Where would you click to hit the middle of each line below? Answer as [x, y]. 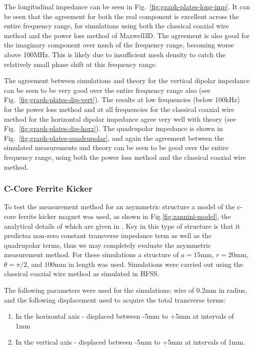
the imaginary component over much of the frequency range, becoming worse [119, 45]
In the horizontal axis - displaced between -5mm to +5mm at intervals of [125, 316]
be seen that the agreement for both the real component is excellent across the [122, 16]
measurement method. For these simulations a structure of [91, 254]
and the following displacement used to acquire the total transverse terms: [115, 299]
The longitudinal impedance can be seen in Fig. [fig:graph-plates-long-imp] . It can [127, 6]
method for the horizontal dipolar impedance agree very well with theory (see [120, 119]
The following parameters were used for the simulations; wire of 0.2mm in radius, [126, 290]
